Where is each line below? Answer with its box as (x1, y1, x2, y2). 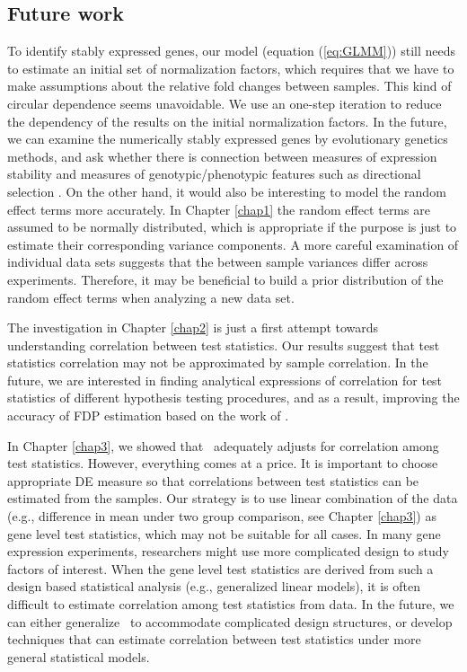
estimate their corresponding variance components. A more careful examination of (7, 234, 459, 253)
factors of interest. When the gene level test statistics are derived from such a (7, 559, 434, 578)
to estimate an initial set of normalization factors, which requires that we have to (7, 58, 454, 77)
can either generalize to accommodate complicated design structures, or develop (7, 612, 453, 631)
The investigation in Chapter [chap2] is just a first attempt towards (7, 318, 379, 337)
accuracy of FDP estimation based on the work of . (7, 406, 289, 425)
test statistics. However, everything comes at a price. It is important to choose (7, 454, 438, 473)
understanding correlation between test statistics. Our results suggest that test (7, 335, 440, 354)
